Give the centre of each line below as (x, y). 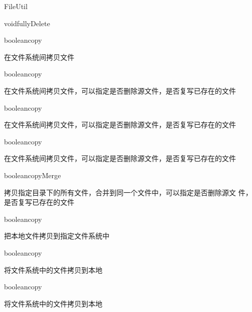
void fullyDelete (27, 23)
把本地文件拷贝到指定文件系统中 (57, 236)
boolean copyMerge (33, 175)
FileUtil (16, 6)
